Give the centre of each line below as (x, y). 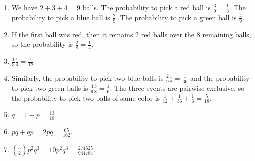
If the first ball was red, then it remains (72, 34)
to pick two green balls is (50, 87)
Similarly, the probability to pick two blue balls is (88, 78)
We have (25, 7)
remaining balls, (227, 34)
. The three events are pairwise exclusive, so (177, 87)
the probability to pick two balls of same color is (86, 97)
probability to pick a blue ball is (61, 17)
